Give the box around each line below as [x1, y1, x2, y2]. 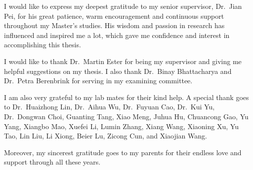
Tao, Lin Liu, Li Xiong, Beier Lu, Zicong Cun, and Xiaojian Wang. [4, 131, 207, 141]
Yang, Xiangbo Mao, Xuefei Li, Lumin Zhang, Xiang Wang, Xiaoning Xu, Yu [4, 121, 239, 131]
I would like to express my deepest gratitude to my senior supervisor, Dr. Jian [4, 1, 242, 11]
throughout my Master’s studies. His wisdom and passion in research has [4, 20, 225, 31]
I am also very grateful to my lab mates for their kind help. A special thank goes [4, 92, 249, 102]
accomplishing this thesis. [4, 39, 81, 50]
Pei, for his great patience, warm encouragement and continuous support [4, 10, 224, 21]
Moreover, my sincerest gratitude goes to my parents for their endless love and [4, 147, 242, 157]
